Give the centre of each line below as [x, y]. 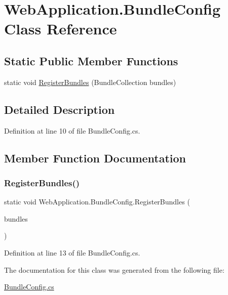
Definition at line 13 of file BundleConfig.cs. [72, 252]
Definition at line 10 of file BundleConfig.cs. [72, 130]
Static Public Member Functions [91, 60]
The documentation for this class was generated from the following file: [114, 269]
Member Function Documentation [95, 158]
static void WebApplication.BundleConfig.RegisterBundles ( [97, 202]
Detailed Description [60, 109]
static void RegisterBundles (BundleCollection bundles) [90, 82]
